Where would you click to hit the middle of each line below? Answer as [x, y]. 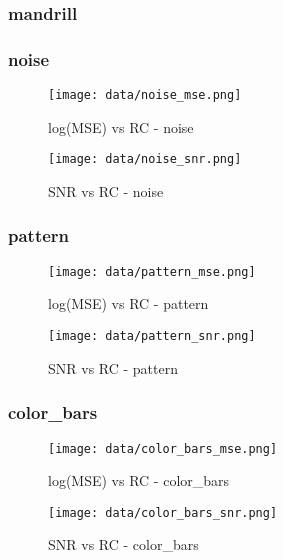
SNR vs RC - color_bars [123, 544]
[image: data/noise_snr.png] [145, 159]
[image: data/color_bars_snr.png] [163, 512]
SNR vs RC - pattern [113, 367]
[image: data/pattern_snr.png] [152, 336]
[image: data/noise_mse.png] [145, 95]
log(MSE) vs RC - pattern [128, 303]
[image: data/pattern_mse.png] [152, 271]
